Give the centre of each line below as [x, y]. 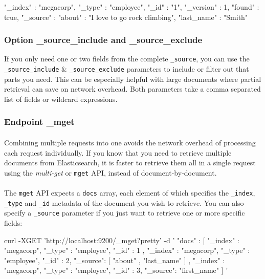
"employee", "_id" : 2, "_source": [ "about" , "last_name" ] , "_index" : [115, 260]
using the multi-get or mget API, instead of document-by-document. [111, 172]
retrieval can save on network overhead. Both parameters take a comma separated [132, 89]
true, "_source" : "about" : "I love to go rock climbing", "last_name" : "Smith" [126, 17]
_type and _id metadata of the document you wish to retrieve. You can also [124, 202]
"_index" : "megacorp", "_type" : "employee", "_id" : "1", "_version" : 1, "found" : [132, 7]
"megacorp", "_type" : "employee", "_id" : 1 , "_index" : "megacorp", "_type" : [127, 250]
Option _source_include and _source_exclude [103, 40]
